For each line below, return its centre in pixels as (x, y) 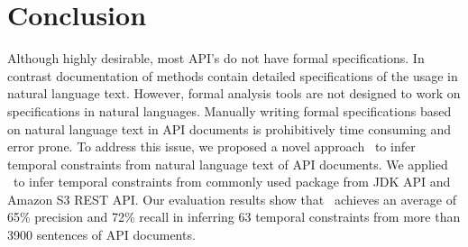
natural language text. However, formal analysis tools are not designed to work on (234, 93)
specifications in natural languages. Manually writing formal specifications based (229, 110)
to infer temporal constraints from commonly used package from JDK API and (232, 182)
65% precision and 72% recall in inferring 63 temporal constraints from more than (234, 217)
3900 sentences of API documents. (101, 235)
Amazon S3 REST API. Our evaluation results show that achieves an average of (232, 199)
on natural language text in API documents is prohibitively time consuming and (229, 128)
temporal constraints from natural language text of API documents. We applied (228, 164)
